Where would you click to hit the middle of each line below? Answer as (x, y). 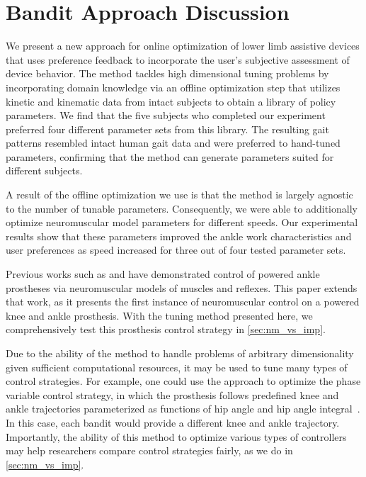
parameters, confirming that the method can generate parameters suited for (170, 156)
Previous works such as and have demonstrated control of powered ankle (163, 274)
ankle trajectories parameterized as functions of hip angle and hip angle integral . (183, 409)
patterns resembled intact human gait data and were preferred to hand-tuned (173, 143)
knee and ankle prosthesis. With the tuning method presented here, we (159, 315)
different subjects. (44, 170)
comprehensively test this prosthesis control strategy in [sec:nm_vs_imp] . (166, 329)
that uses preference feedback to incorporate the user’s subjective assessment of (178, 59)
